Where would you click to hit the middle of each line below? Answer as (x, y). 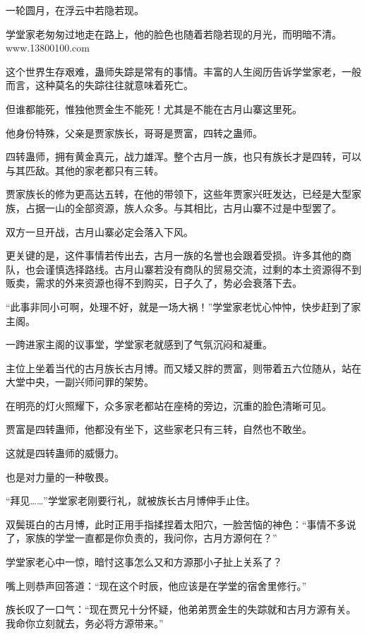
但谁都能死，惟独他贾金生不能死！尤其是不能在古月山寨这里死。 (154, 108)
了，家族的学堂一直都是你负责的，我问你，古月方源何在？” (142, 538)
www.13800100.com (48, 48)
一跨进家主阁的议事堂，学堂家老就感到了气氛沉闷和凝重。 (139, 344)
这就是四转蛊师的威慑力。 (65, 453)
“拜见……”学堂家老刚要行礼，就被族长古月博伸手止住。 (131, 500)
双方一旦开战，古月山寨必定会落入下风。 (100, 231)
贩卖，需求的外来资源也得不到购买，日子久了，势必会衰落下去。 (154, 283)
